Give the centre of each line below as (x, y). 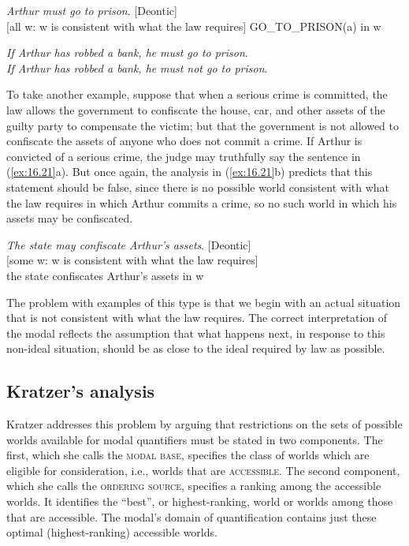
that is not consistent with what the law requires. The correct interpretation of (197, 318)
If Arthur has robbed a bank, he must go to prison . (127, 52)
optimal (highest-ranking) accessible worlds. (112, 532)
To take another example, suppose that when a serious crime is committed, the (197, 94)
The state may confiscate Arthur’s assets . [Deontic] (129, 244)
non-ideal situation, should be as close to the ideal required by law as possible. (196, 348)
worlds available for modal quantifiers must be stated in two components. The (195, 439)
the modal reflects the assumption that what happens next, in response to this (196, 333)
